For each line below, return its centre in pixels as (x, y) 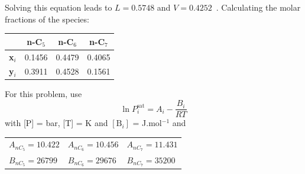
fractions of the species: (47, 19)
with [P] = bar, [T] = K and (56, 123)
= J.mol (147, 123)
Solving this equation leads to (59, 7)
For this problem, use (43, 94)
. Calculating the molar (258, 7)
